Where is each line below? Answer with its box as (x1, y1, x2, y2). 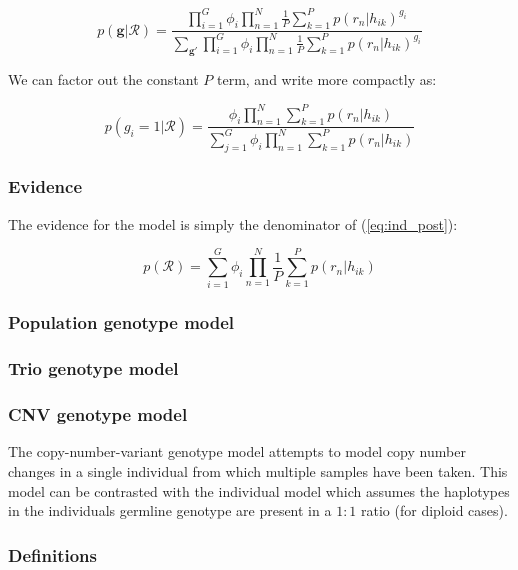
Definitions (8, 542, 97, 567)
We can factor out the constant (8, 69, 199, 90)
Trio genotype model (8, 356, 179, 381)
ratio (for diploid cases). (361, 500, 508, 521)
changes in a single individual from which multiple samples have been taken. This (8, 460, 508, 481)
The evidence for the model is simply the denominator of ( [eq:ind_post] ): (8, 213, 458, 234)
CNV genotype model (8, 402, 188, 427)
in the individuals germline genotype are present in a (8, 500, 332, 521)
